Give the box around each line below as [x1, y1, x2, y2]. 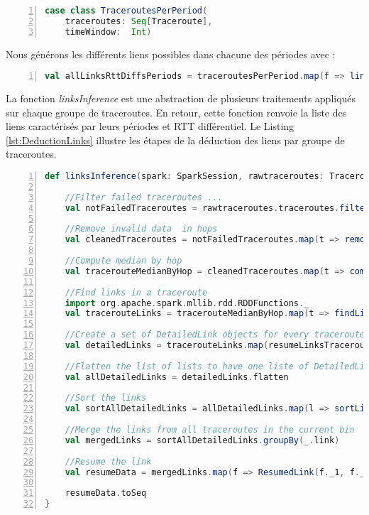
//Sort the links [65, 393, 147, 403]
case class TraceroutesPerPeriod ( [45, 6, 208, 16]
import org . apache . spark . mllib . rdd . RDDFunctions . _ [65, 298, 309, 308]
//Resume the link [65, 456, 152, 467]
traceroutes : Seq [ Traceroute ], [65, 16, 213, 26]
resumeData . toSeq [65, 488, 147, 499]
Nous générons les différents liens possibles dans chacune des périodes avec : [6, 46, 336, 61]
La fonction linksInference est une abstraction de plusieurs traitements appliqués [6, 91, 356, 106]
